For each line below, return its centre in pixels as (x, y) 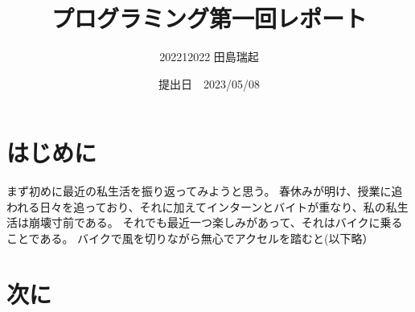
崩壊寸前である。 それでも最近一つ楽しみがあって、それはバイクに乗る (216, 222)
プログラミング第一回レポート (209, 18)
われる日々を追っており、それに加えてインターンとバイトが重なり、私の (196, 206)
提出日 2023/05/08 (209, 83)
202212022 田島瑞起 (209, 57)
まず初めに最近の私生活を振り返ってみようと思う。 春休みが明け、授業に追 (205, 191)
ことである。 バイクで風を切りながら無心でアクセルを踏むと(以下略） (190, 238)
